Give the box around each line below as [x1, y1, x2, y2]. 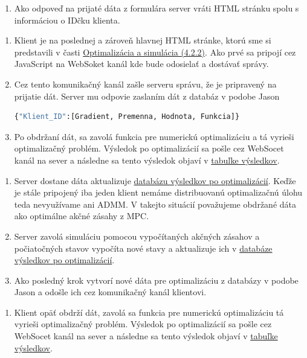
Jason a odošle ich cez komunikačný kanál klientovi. [14, 286, 207, 298]
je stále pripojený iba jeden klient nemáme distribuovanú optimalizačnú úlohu [14, 186, 303, 199]
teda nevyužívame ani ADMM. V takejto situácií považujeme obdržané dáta [14, 197, 296, 210]
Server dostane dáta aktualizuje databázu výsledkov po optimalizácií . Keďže [14, 174, 296, 187]
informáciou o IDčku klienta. [14, 13, 120, 26]
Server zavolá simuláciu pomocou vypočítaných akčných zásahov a [14, 229, 260, 242]
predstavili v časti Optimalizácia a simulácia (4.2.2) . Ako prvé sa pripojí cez [14, 45, 296, 58]
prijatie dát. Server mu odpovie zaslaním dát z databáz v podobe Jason [14, 89, 280, 102]
